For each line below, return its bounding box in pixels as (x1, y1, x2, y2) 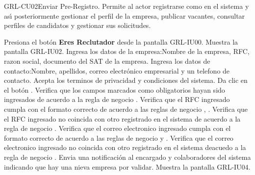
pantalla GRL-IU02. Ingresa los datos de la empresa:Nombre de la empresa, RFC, (4, 46, 250, 56)
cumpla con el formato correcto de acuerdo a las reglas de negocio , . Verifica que (4, 103, 248, 114)
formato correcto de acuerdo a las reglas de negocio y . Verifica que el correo (4, 132, 233, 143)
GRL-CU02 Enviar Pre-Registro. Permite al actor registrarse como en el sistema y (4, 1, 249, 11)
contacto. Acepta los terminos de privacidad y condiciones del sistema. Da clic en (4, 75, 248, 85)
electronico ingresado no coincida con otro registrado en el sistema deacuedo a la (4, 142, 246, 152)
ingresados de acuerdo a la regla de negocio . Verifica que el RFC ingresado (4, 94, 230, 104)
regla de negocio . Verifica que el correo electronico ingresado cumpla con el (4, 123, 231, 133)
